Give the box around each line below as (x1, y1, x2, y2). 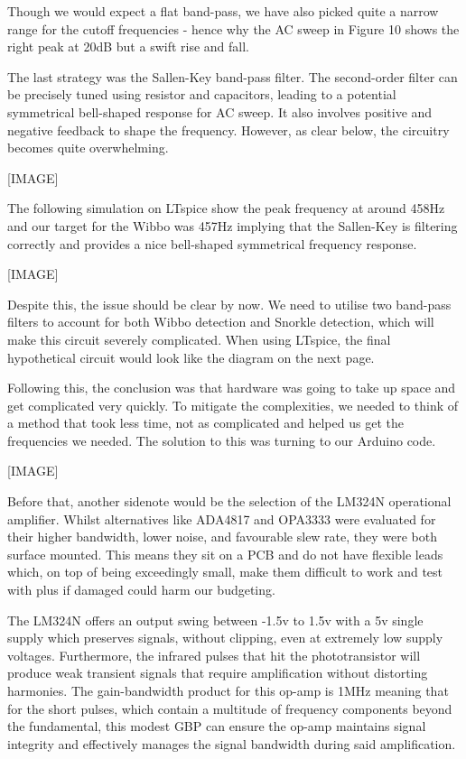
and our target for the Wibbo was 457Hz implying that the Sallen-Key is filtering (7, 216, 458, 235)
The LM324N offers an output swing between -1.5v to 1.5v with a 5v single (7, 610, 424, 629)
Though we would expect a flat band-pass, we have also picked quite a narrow (7, 2, 439, 20)
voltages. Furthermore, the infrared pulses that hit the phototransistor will (7, 645, 421, 664)
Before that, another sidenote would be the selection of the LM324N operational (7, 492, 452, 511)
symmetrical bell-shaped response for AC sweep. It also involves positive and (7, 102, 433, 121)
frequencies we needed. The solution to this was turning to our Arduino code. (7, 430, 436, 449)
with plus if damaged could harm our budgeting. (7, 580, 275, 599)
